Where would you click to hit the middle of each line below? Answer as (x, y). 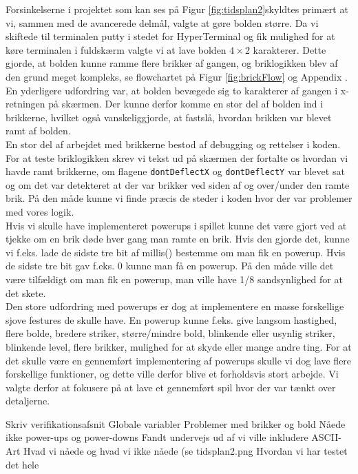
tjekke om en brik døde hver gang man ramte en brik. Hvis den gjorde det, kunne (178, 239)
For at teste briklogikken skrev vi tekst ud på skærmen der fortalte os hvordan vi (177, 157)
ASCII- (326, 437)
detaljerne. (28, 401)
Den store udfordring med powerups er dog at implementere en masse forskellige (175, 306)
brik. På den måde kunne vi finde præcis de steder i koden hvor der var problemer (179, 198)
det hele (22, 464)
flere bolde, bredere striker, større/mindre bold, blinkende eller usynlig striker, (170, 333)
